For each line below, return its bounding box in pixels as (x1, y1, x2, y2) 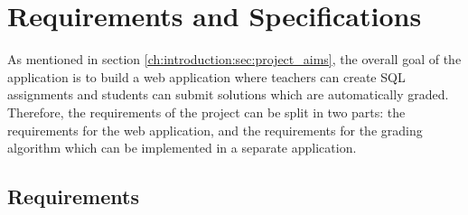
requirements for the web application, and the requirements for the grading (7, 120, 423, 139)
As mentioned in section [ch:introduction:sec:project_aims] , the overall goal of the (7, 50, 462, 69)
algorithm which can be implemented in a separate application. (7, 138, 357, 157)
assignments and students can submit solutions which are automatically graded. (7, 85, 449, 104)
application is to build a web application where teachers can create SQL (7, 67, 406, 86)
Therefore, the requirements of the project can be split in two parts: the (7, 102, 406, 121)
